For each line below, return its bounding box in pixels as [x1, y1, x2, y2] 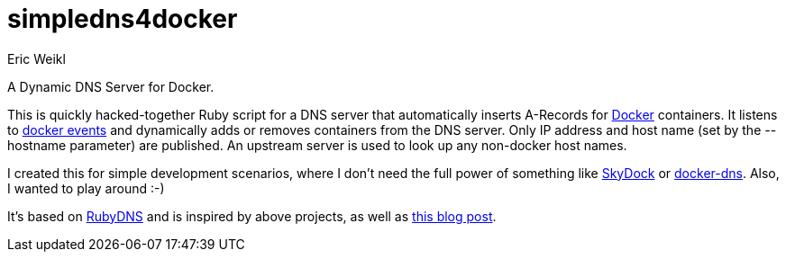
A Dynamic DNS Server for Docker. [7, 78, 215, 94]
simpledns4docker [7, 4, 238, 34]
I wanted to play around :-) [7, 180, 165, 196]
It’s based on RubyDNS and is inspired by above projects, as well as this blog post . [7, 208, 497, 224]
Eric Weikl [7, 50, 66, 67]
